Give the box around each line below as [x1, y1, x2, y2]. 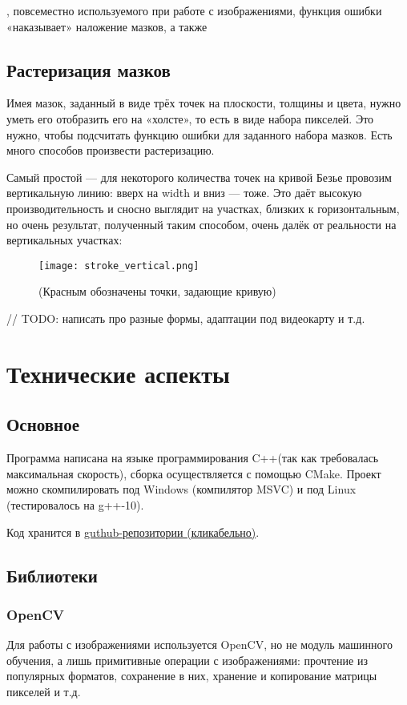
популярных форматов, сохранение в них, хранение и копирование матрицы [6, 667, 377, 684]
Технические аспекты [6, 357, 230, 389]
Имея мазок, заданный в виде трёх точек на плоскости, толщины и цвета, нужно [6, 95, 401, 111]
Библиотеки [6, 562, 98, 587]
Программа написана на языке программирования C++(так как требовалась [6, 449, 379, 466]
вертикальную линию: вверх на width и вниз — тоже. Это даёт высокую [6, 184, 362, 201]
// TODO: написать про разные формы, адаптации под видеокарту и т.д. [6, 309, 365, 326]
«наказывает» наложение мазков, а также [6, 18, 208, 34]
